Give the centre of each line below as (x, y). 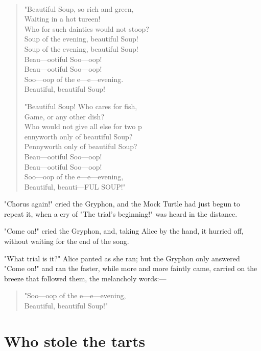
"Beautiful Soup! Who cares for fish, (81, 106)
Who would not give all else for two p (83, 126)
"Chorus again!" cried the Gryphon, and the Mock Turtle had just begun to (122, 204)
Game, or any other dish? (64, 116)
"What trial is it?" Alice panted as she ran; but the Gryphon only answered (122, 258)
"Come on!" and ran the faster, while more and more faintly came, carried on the (131, 268)
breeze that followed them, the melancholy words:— (85, 278)
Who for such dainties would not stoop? (87, 28)
